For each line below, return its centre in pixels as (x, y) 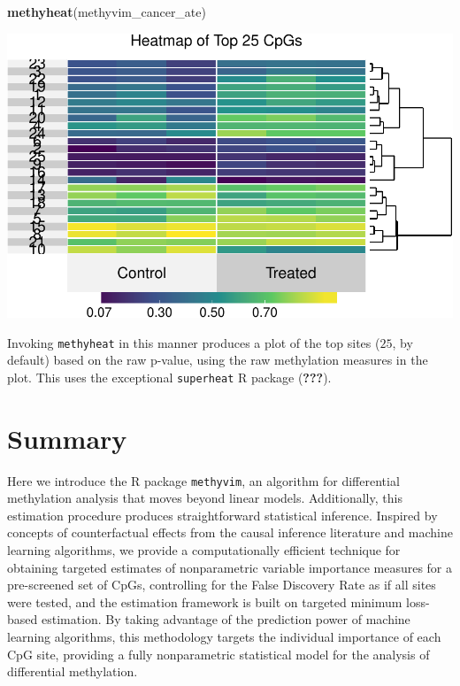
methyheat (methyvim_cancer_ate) (107, 12)
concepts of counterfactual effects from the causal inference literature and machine (230, 532)
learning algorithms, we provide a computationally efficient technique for (204, 550)
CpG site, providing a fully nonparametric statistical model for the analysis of (218, 654)
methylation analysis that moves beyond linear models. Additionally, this (205, 498)
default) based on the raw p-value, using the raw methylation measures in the (218, 360)
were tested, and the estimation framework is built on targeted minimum (205, 601)
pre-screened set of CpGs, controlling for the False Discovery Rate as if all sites (222, 585)
